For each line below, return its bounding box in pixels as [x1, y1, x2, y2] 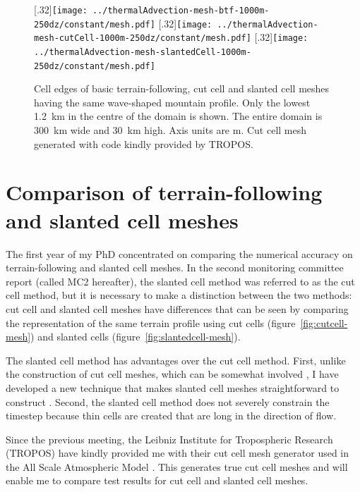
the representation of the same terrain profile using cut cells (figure [6, 315, 296, 330]
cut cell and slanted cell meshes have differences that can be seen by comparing [6, 301, 349, 316]
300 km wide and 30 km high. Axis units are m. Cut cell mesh [34, 123, 307, 137]
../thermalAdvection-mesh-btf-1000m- [92, 6, 270, 16]
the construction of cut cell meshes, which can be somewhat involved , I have [6, 367, 339, 381]
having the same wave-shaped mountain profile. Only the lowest [34, 94, 311, 109]
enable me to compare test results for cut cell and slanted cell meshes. [6, 473, 308, 488]
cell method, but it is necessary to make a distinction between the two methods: [6, 288, 352, 302]
